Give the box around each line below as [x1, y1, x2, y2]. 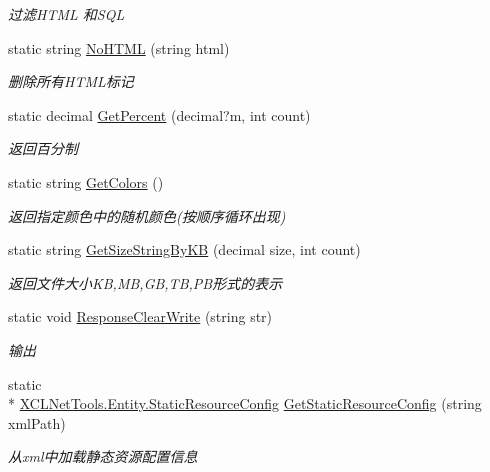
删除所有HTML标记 [8, 71, 134, 92]
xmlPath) [8, 412, 66, 433]
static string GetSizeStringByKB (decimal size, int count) [8, 239, 361, 260]
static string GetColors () [8, 171, 164, 192]
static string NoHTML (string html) [8, 37, 230, 58]
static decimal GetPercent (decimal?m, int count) [8, 104, 311, 125]
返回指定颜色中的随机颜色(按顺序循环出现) [8, 205, 286, 226]
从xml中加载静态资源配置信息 [8, 446, 198, 467]
